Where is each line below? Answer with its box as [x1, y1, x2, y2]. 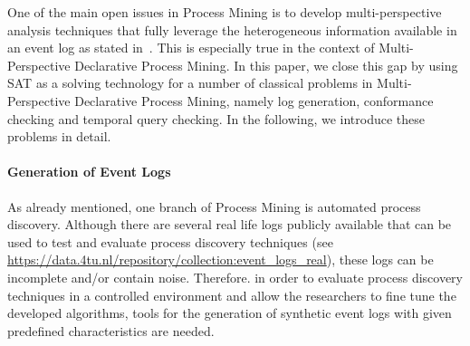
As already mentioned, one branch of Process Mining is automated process [7, 197, 421, 216]
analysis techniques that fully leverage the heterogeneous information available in [7, 20, 457, 39]
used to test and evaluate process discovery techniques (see [7, 232, 333, 251]
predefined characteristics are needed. [7, 321, 215, 340]
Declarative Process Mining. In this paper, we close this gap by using [74, 55, 458, 74]
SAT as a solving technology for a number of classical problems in [7, 73, 373, 92]
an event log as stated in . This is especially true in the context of [7, 38, 375, 57]
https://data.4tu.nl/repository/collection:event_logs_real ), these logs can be [7, 250, 434, 269]
